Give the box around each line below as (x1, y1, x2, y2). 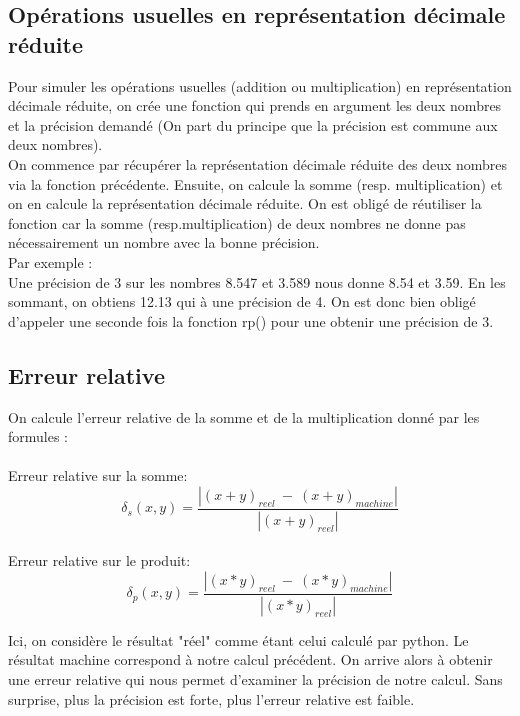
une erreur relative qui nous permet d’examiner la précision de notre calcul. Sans (8, 669, 503, 690)
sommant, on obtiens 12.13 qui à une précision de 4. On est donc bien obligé (8, 291, 476, 312)
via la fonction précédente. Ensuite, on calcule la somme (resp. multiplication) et (8, 173, 503, 194)
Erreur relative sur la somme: (8, 465, 188, 486)
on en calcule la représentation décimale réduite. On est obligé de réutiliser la (8, 193, 482, 214)
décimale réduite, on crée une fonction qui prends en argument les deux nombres (8, 95, 502, 116)
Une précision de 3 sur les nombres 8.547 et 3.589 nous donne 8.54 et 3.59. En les (8, 271, 506, 292)
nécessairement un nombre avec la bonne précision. (8, 232, 320, 253)
